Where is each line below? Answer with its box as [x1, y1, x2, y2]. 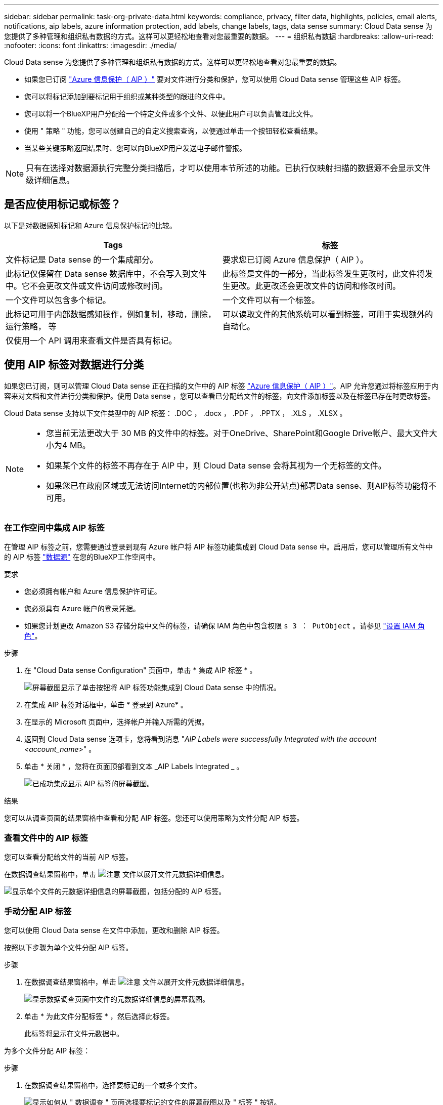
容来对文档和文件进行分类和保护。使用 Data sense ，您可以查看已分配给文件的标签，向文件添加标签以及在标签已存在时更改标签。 [4, 391, 435, 400]
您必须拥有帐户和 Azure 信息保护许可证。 [24, 587, 161, 596]
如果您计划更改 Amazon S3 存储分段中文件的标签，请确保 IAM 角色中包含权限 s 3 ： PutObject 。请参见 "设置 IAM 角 [24, 621, 425, 630]
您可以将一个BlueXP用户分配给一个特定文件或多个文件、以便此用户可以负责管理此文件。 [24, 109, 318, 118]
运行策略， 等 [6, 321, 57, 331]
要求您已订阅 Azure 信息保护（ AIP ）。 [223, 254, 368, 265]
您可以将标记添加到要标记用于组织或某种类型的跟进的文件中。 [24, 92, 230, 101]
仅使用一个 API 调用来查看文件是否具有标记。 [6, 335, 177, 346]
